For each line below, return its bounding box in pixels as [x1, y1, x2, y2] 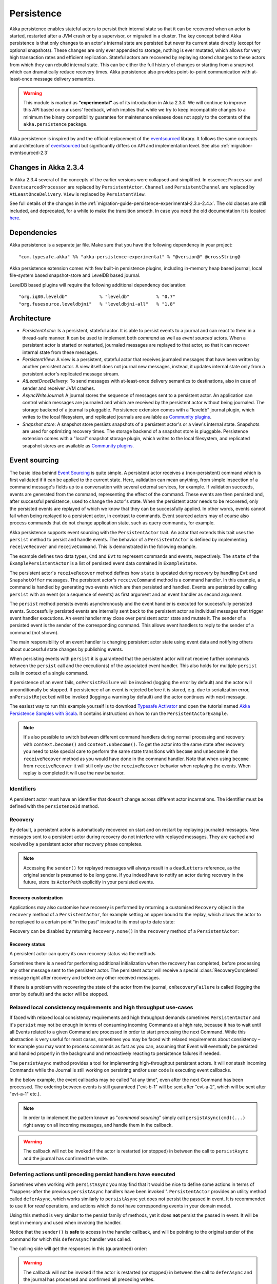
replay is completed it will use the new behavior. [23, 770, 125, 776]
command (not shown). [9, 629, 59, 635]
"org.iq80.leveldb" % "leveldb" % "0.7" [18, 294, 175, 300]
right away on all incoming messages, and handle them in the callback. [23, 1122, 173, 1128]
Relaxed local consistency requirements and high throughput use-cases [9, 1004, 193, 1011]
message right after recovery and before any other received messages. [9, 974, 160, 980]
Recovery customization [9, 895, 63, 901]
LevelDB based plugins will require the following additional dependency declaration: [9, 281, 187, 288]
